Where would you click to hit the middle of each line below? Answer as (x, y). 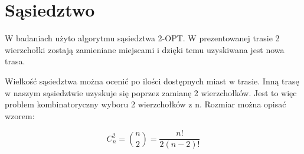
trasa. (15, 61)
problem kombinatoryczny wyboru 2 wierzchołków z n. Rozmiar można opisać (146, 104)
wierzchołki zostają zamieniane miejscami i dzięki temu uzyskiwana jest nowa (145, 49)
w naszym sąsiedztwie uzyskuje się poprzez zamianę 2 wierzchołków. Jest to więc (151, 92)
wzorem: (20, 115)
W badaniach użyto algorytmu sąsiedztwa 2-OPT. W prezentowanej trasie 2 (142, 38)
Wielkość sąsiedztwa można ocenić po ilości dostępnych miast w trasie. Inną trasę (152, 81)
